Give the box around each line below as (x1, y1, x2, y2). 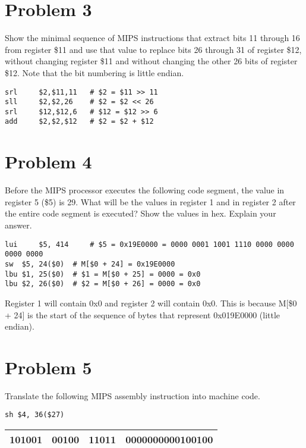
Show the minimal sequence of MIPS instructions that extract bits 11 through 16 (5, 32, 300, 44)
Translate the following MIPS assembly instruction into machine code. (5, 389, 260, 402)
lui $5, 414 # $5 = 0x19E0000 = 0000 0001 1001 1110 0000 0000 (5, 240, 294, 249)
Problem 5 (5, 355, 92, 379)
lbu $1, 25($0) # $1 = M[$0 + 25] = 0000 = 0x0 (5, 270, 201, 278)
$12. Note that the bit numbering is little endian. (5, 66, 184, 79)
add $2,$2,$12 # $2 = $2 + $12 (5, 117, 154, 126)
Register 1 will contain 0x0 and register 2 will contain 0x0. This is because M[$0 (5, 296, 297, 309)
